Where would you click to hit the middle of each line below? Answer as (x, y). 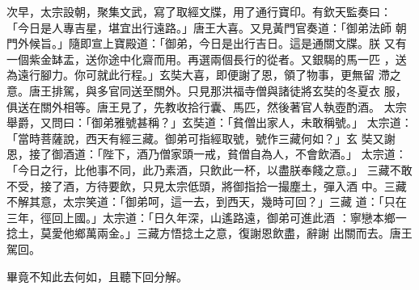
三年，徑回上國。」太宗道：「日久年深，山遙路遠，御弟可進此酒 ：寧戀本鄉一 (207, 217)
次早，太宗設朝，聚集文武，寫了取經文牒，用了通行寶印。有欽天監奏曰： (199, 11)
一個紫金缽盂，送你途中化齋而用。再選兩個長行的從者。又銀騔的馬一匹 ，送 (207, 59)
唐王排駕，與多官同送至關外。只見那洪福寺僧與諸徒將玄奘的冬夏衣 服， (218, 90)
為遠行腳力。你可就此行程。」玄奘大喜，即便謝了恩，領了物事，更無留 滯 (198, 75)
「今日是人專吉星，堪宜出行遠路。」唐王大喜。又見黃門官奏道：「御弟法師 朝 (207, 27)
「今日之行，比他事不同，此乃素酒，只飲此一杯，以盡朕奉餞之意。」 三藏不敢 (209, 169)
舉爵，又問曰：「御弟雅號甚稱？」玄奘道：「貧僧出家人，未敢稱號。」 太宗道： (209, 122)
